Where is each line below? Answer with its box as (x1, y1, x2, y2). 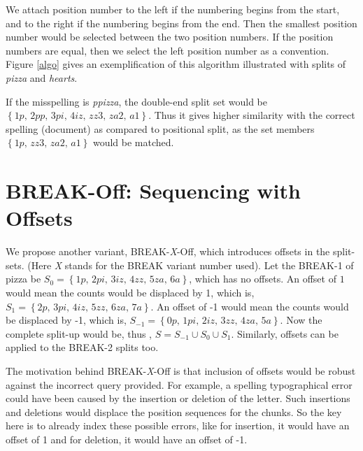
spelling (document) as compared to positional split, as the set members (6, 121, 315, 136)
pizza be (6, 271, 41, 286)
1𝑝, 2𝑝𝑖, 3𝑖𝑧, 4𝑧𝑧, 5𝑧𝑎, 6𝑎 (76, 275, 180, 285)
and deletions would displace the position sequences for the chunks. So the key (6, 404, 342, 419)
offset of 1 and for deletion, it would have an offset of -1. (6, 431, 248, 446)
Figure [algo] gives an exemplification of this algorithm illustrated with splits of (6, 57, 346, 71)
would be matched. (92, 135, 174, 150)
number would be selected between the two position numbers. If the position (6, 29, 334, 44)
